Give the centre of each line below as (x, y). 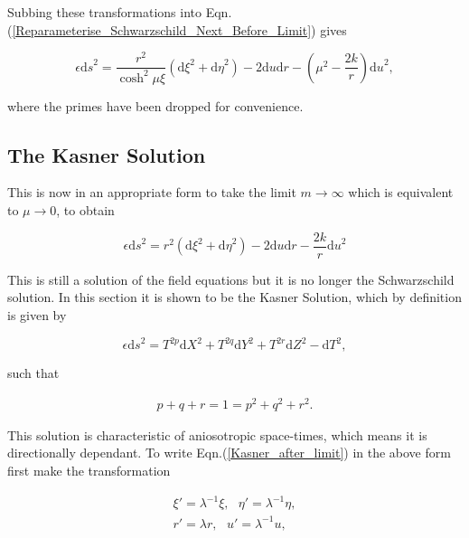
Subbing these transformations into (105, 12)
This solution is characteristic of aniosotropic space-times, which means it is (217, 434)
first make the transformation (89, 470)
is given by (37, 314)
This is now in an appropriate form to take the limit (152, 192)
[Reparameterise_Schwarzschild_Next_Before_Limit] (162, 29)
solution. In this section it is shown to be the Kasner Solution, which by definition (234, 297)
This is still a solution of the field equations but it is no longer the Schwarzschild (231, 279)
